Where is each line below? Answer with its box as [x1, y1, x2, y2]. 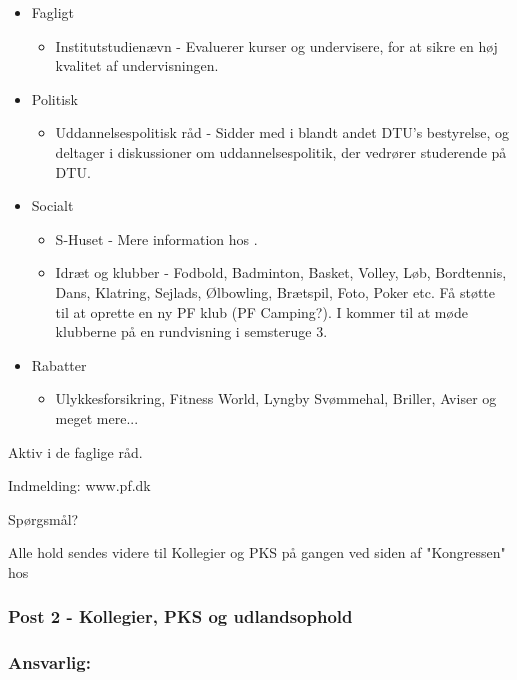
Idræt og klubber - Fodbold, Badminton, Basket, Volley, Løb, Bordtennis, [55, 262, 507, 283]
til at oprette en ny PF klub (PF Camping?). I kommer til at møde [55, 301, 468, 322]
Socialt [31, 195, 74, 216]
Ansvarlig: [8, 650, 91, 675]
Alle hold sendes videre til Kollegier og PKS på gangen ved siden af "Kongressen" [8, 542, 506, 563]
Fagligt [31, 2, 75, 22]
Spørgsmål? [8, 508, 79, 529]
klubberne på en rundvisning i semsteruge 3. [55, 321, 328, 342]
